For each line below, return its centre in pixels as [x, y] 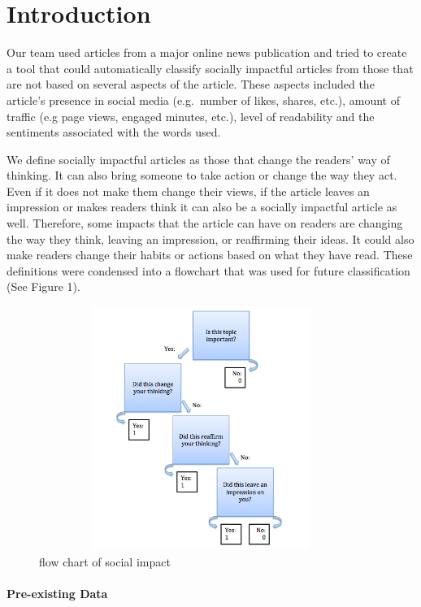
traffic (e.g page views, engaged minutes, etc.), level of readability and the [191, 116]
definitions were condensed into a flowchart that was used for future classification [208, 270]
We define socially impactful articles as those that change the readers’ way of [198, 159]
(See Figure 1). [43, 286]
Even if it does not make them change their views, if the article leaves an [188, 191]
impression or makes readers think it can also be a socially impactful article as [202, 207]
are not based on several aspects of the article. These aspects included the [191, 84]
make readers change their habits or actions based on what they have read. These [210, 255]
